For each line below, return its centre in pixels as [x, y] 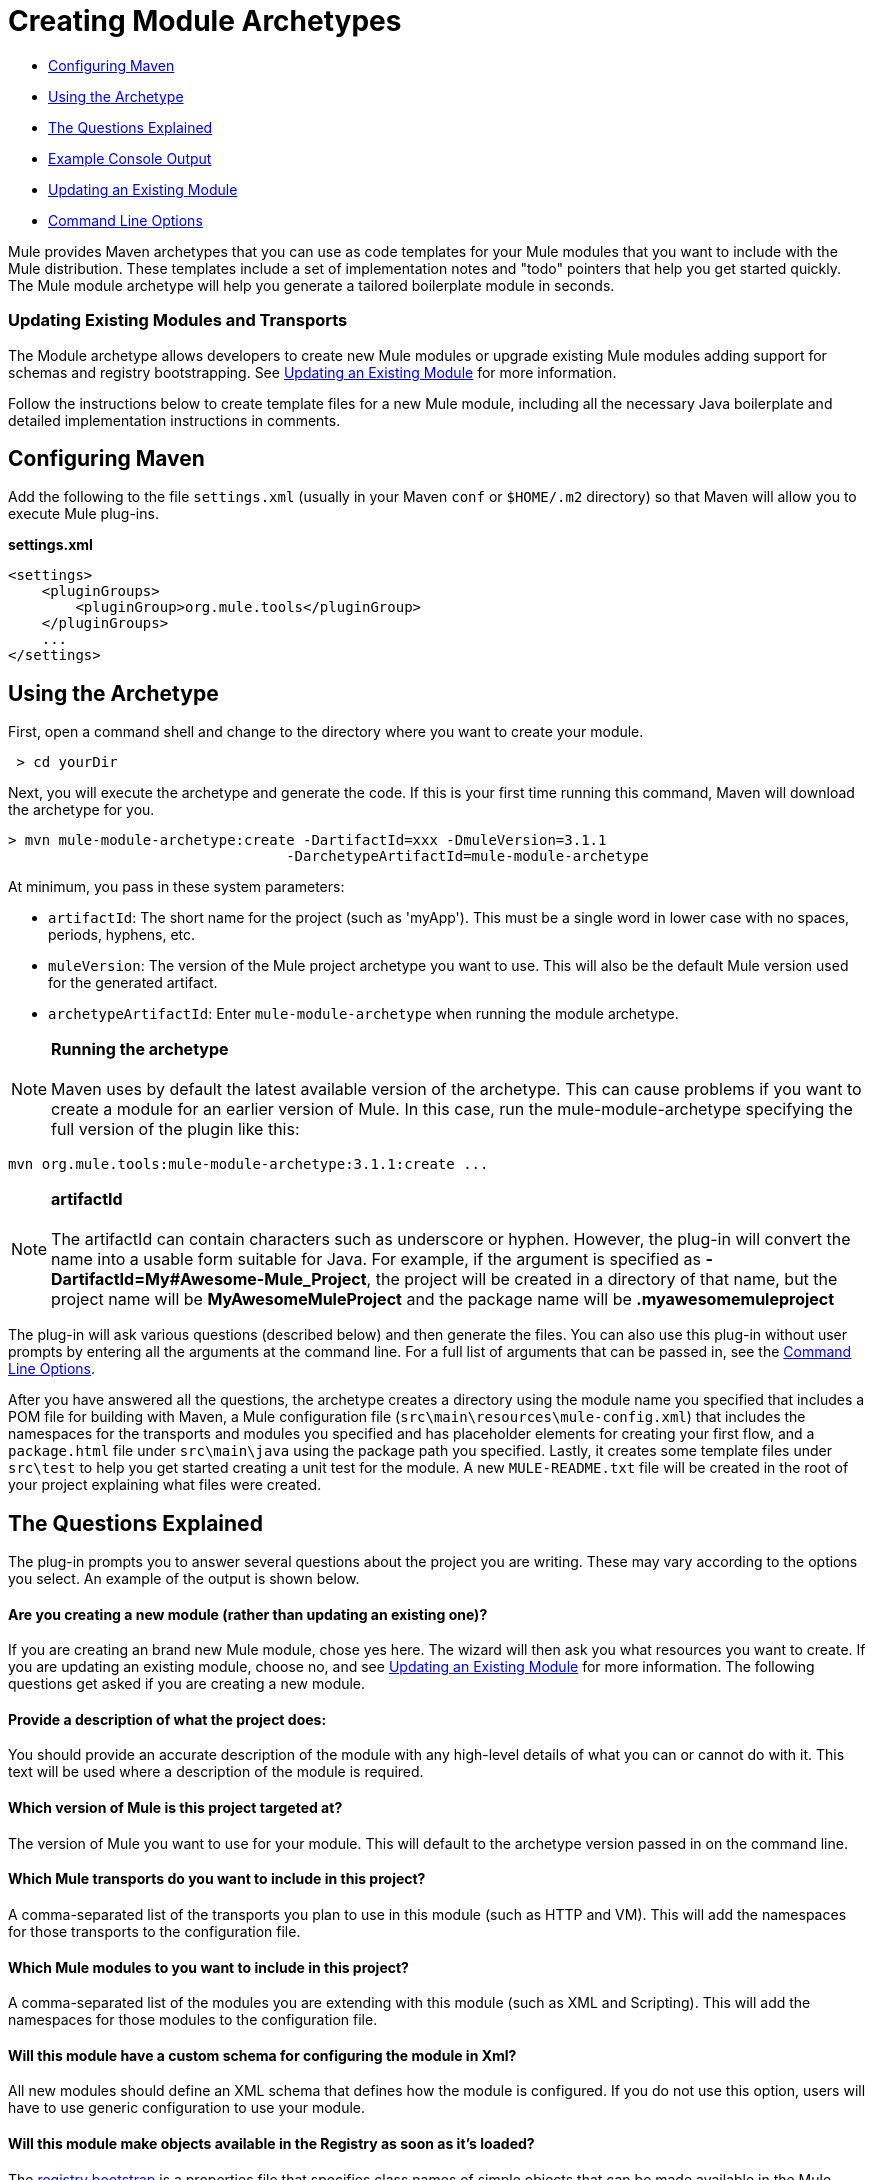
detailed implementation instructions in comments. [174, 420]
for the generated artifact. [133, 983]
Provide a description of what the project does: [167, 1719]
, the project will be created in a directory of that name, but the [602, 1279]
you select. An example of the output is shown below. [184, 1579]
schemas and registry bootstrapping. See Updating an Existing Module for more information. [312, 372]
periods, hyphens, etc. [122, 935]
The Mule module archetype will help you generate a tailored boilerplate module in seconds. [311, 285]
